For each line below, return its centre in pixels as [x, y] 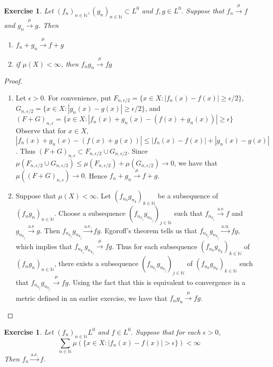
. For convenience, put [78, 97]
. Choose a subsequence [90, 213]
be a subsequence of [188, 196]
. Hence [96, 175]
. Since [137, 150]
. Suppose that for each [166, 331]
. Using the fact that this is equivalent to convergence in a [157, 282]
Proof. [13, 81]
